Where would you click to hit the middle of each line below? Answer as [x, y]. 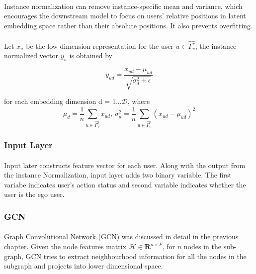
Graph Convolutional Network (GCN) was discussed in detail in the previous [121, 236]
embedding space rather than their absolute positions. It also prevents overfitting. [128, 25]
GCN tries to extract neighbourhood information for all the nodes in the [136, 256]
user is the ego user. [34, 194]
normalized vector [31, 55]
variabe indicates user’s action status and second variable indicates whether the [125, 184]
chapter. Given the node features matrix [65, 246]
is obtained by [91, 55]
